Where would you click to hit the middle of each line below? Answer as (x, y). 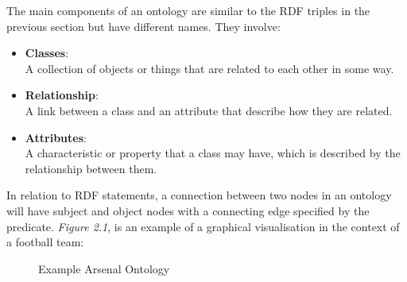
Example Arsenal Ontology (104, 268)
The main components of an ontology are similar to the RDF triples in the (188, 10)
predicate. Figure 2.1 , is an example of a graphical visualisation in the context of (203, 226)
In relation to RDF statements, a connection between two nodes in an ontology (199, 195)
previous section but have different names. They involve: (143, 26)
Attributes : (56, 137)
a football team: (45, 242)
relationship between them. (91, 168)
